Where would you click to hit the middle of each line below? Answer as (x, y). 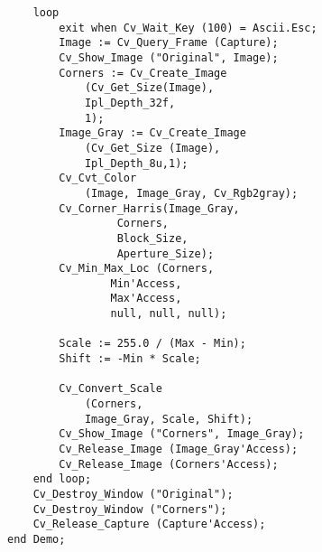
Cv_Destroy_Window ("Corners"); (130, 509)
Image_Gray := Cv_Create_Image (152, 133)
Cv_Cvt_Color (98, 178)
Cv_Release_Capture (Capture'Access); (149, 524)
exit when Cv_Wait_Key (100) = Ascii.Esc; (188, 28)
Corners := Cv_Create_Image (143, 73)
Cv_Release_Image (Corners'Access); (169, 464)
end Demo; (37, 539)
